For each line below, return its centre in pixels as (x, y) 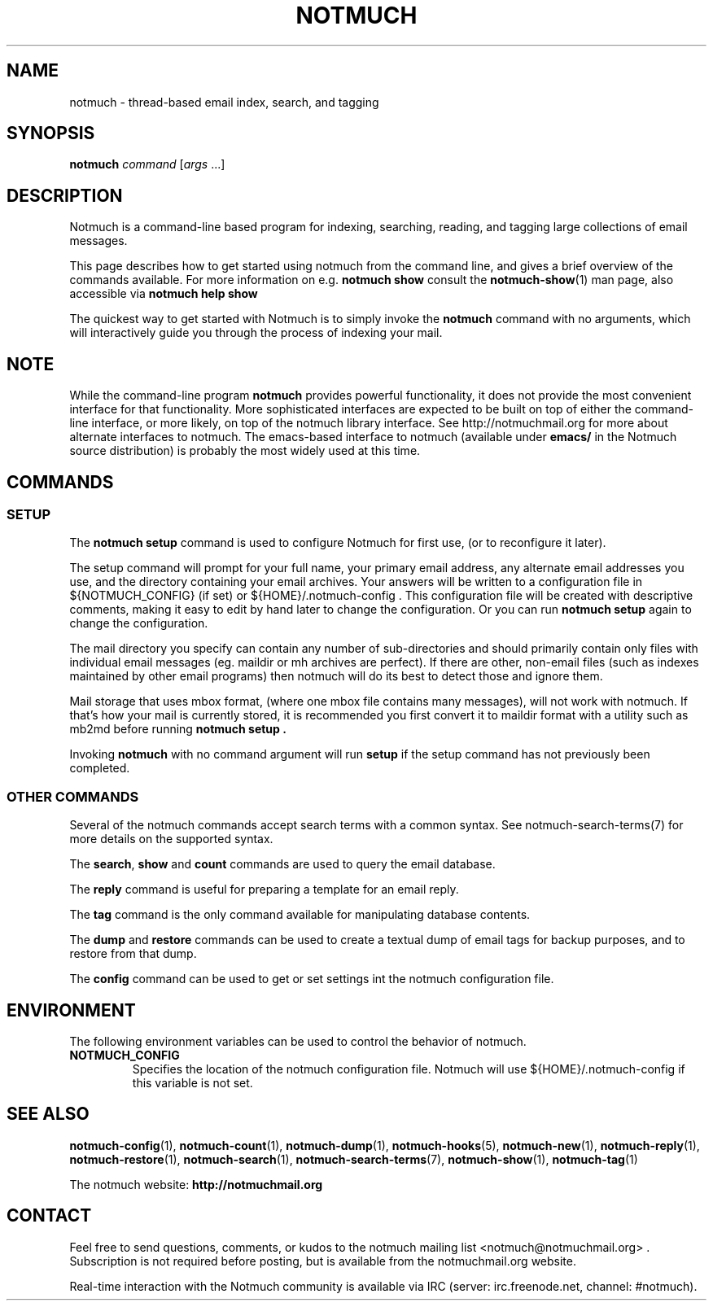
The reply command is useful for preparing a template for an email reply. (264, 890)
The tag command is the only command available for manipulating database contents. (300, 915)
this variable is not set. (192, 1082)
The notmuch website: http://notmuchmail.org (196, 1184)
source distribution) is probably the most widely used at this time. (245, 451)
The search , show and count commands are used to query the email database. (282, 864)
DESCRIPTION (65, 195)
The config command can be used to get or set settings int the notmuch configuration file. (312, 979)
